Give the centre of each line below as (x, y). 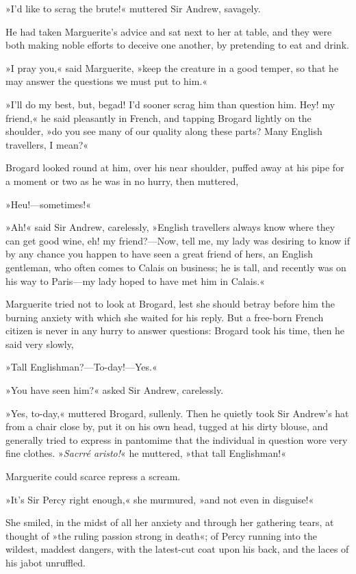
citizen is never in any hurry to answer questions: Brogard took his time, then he (175, 330)
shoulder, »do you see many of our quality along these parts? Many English (164, 131)
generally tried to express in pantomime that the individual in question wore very (177, 439)
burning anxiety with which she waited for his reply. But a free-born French (165, 317)
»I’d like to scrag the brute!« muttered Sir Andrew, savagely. (133, 8)
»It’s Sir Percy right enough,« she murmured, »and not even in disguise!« (160, 499)
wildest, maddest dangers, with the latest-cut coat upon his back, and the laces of (177, 549)
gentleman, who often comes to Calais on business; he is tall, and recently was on (176, 267)
